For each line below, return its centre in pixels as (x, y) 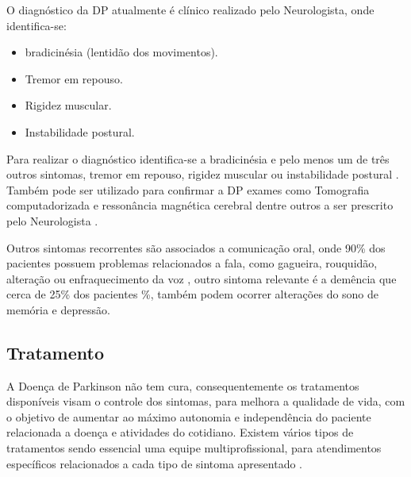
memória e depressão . (58, 309)
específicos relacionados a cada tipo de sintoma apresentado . (155, 463)
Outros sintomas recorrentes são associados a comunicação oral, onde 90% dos (196, 247)
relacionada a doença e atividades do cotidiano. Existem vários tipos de (180, 432)
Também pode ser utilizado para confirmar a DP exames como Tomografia (188, 189)
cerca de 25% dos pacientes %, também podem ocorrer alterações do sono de (193, 294)
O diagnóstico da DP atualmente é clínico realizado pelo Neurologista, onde (190, 10)
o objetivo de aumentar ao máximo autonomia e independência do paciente (189, 416)
